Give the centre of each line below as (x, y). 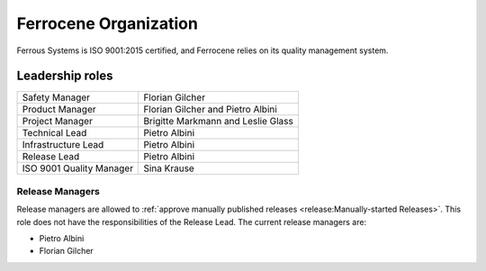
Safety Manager (56, 97)
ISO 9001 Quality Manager (78, 168)
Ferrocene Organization (107, 23)
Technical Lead (54, 133)
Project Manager (58, 122)
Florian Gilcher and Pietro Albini (211, 110)
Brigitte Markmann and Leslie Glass (219, 122)
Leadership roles (65, 76)
